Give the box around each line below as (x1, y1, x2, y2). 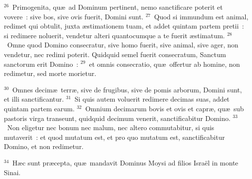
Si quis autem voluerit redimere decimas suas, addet (74, 94, 230, 104)
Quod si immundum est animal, (154, 11, 249, 21)
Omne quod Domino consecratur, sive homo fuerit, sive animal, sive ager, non (7, 40, 238, 50)
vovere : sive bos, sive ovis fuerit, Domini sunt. (4, 11, 144, 21)
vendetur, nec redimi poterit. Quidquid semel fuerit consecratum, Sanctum (4, 49, 226, 59)
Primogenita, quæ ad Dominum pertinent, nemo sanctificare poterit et (12, 2, 223, 12)
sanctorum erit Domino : (4, 59, 79, 69)
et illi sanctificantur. (4, 94, 64, 104)
